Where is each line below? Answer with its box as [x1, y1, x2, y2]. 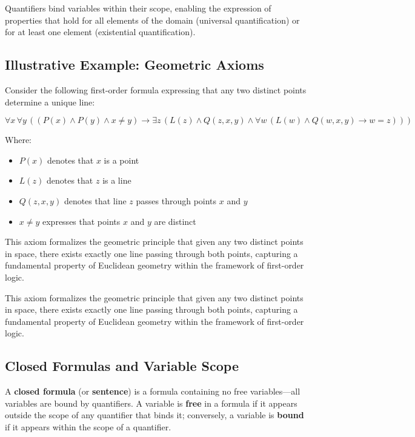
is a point [104, 153, 139, 166]
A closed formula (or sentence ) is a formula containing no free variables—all [5, 385, 300, 398]
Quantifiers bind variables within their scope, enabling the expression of [5, 2, 271, 14]
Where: [5, 133, 32, 146]
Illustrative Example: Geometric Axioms [5, 55, 264, 74]
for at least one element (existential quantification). [5, 25, 196, 38]
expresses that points [42, 215, 121, 227]
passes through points [136, 194, 217, 207]
